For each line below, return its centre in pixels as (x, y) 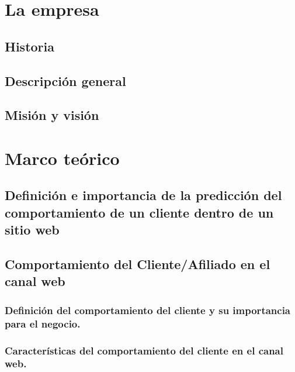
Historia (29, 46)
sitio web (32, 230)
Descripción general (65, 80)
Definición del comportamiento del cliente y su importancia (148, 310)
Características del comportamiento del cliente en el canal (144, 350)
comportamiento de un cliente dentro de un (139, 212)
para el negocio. (43, 323)
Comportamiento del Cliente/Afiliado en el (138, 264)
